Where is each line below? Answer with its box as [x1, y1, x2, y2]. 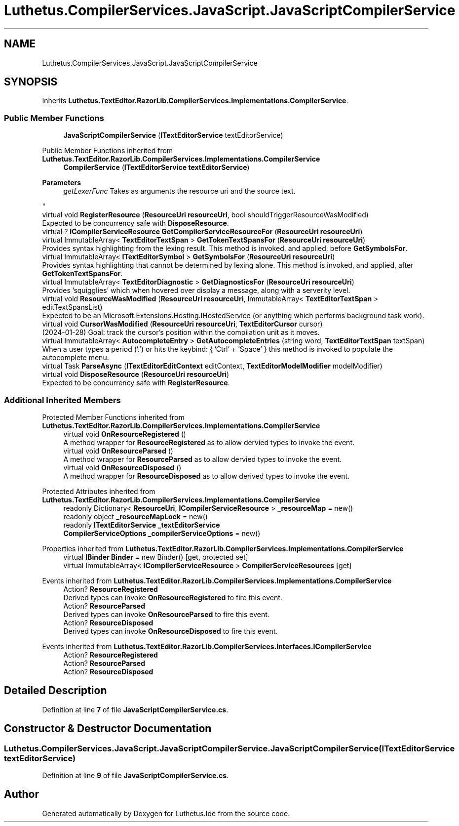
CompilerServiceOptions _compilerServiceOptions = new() [63, 529, 261, 537]
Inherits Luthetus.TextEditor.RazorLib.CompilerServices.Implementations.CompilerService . [42, 96, 348, 105]
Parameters [42, 178, 81, 187]
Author [4, 788, 39, 801]
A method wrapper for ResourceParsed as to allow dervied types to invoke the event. [63, 454, 342, 463]
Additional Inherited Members [4, 395, 121, 405]
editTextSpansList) [42, 303, 103, 312]
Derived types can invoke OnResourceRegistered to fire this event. [63, 593, 282, 602]
